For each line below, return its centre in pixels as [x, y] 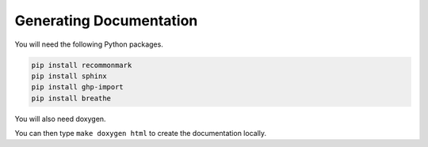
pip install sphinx [69, 76]
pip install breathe [71, 98]
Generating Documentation [106, 21]
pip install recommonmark [82, 65]
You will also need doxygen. [60, 119]
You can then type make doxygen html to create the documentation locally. [141, 134]
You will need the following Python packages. [89, 44]
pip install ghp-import [78, 87]
